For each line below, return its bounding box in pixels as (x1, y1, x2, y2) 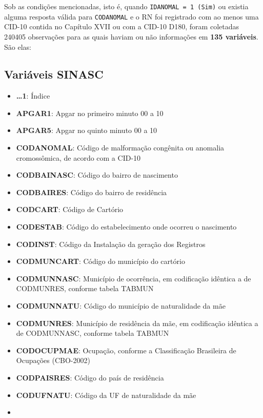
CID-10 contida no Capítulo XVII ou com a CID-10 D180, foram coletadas (4, 21, 239, 32)
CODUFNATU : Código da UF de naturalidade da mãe (16, 389, 196, 400)
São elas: (4, 41, 31, 52)
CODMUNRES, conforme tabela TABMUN (16, 283, 154, 294)
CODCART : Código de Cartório (16, 204, 124, 215)
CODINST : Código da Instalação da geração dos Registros (16, 238, 206, 249)
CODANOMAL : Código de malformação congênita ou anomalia (16, 142, 225, 153)
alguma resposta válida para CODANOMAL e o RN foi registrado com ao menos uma (4, 11, 259, 22)
